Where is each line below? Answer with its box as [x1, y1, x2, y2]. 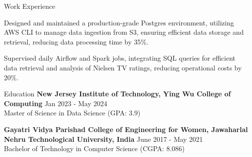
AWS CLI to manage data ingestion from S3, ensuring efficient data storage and [4, 27, 244, 37]
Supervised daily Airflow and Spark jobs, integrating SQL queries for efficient [4, 53, 235, 63]
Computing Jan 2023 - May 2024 [4, 98, 107, 108]
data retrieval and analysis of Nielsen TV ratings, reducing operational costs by [4, 62, 242, 72]
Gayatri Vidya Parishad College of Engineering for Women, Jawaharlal [4, 124, 248, 134]
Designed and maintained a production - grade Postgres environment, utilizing [4, 17, 234, 27]
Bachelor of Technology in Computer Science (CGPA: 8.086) [4, 143, 185, 154]
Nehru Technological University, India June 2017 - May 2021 [4, 134, 203, 144]
